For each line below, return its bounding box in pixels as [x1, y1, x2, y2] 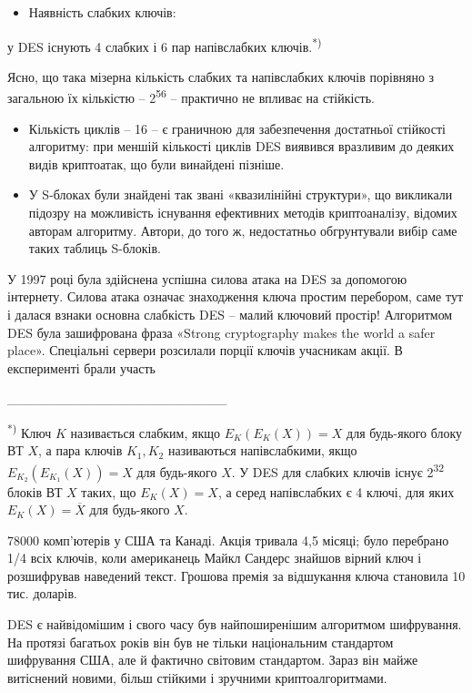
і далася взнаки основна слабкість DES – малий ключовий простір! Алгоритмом [7, 305, 453, 324]
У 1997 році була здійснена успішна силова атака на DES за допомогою [7, 269, 407, 288]
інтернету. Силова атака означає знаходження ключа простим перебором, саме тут [7, 287, 464, 306]
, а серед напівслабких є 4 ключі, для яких [217, 482, 455, 501]
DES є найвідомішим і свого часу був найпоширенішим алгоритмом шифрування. [7, 615, 462, 634]
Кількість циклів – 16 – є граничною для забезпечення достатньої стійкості [28, 118, 446, 138]
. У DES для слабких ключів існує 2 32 [231, 459, 445, 481]
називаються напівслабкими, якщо [167, 441, 357, 460]
